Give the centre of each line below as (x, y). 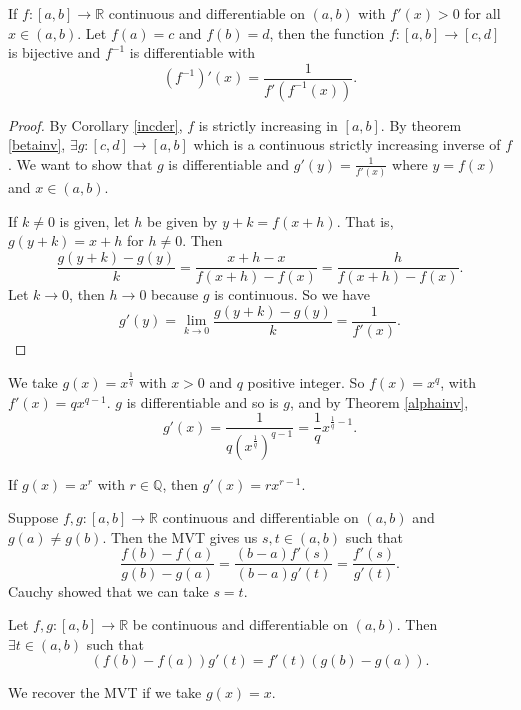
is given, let (94, 220)
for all (482, 13)
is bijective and (54, 52)
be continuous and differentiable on (240, 624)
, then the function (327, 32)
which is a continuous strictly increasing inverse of (347, 144)
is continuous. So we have (292, 294)
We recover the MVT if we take (105, 692)
